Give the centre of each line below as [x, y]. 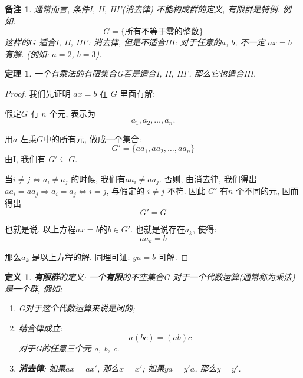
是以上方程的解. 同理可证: [81, 257]
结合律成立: [41, 328]
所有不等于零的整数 [162, 32]
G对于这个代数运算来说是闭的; [77, 308]
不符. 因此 [186, 191]
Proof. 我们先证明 [38, 93]
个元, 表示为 [72, 113]
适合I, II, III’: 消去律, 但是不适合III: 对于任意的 [130, 42]
